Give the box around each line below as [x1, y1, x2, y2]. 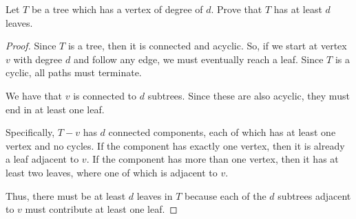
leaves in [136, 188, 173, 203]
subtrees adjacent [278, 188, 351, 203]
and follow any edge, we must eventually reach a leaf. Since [73, 51, 324, 66]
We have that [6, 88, 63, 102]
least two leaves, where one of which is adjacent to [6, 165, 218, 179]
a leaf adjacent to [6, 152, 79, 166]
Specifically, [6, 125, 55, 139]
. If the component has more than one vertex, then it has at [86, 152, 339, 166]
